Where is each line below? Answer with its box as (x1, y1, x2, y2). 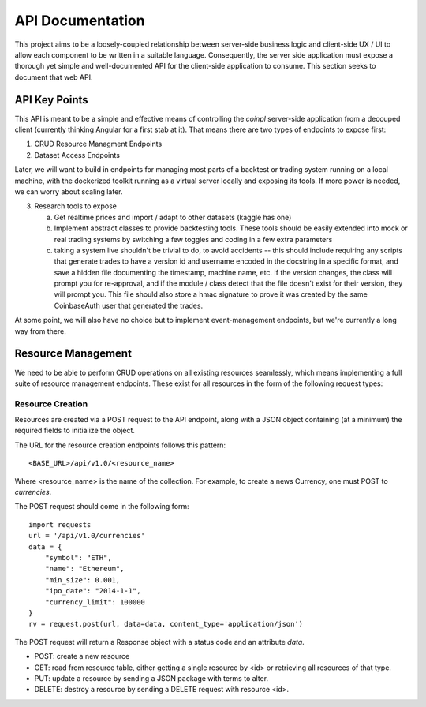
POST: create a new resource (34, 652, 130, 661)
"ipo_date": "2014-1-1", (44, 586, 141, 596)
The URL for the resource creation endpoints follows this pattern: (14, 440, 226, 450)
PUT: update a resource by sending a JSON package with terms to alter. (34, 673, 268, 683)
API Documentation (14, 12, 145, 29)
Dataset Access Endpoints (34, 150, 120, 159)
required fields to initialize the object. (14, 426, 136, 436)
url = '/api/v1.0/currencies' (28, 531, 146, 541)
